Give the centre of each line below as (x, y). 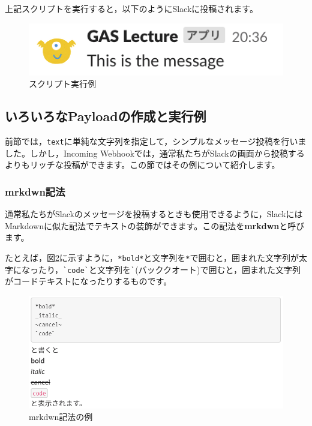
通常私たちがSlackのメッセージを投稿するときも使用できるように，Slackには (154, 214)
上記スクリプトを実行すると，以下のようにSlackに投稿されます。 (131, 8)
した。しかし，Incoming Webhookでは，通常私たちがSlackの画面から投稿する (155, 153)
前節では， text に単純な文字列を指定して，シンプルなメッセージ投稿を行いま (156, 141)
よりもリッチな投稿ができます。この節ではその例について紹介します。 (142, 165)
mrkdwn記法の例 (61, 417)
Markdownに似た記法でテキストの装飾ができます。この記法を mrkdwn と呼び (155, 225)
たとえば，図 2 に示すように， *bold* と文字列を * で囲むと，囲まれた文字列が (152, 257)
